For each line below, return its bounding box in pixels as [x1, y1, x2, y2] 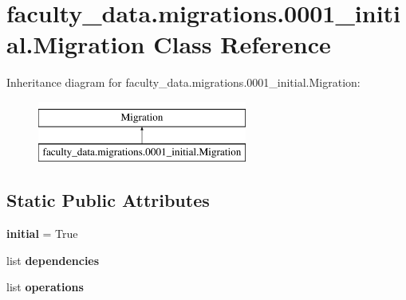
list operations [6, 279, 84, 295]
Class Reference [153, 28, 331, 60]
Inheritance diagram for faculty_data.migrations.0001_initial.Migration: [6, 74, 361, 91]
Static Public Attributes [6, 188, 210, 212]
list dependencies [6, 251, 100, 268]
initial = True [6, 225, 78, 242]
